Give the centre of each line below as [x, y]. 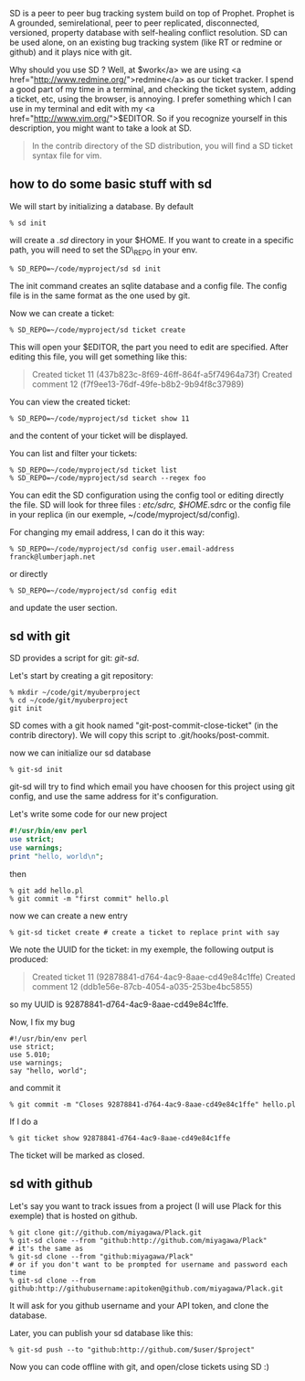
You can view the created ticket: [70, 401]
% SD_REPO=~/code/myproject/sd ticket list [94, 470]
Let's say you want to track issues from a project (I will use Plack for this [146, 1205]
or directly [29, 573]
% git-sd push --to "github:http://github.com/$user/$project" [132, 1349]
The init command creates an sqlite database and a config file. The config [148, 285]
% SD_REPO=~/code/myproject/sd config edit [94, 590]
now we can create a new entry [68, 915]
